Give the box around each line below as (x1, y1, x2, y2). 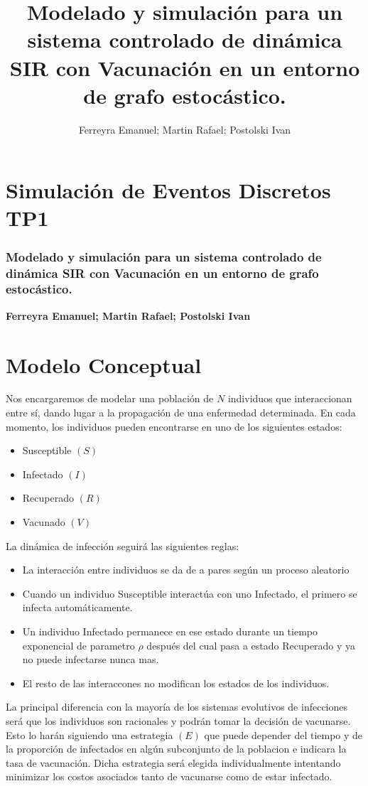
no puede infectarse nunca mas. (22, 652, 159, 667)
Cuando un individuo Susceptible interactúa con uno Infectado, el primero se (22, 586, 357, 601)
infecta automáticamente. (22, 600, 133, 615)
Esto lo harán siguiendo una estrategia (6, 727, 173, 742)
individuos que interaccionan (227, 391, 352, 406)
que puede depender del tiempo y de (204, 727, 363, 742)
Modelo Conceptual (6, 350, 202, 379)
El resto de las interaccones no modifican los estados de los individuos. (22, 675, 330, 690)
